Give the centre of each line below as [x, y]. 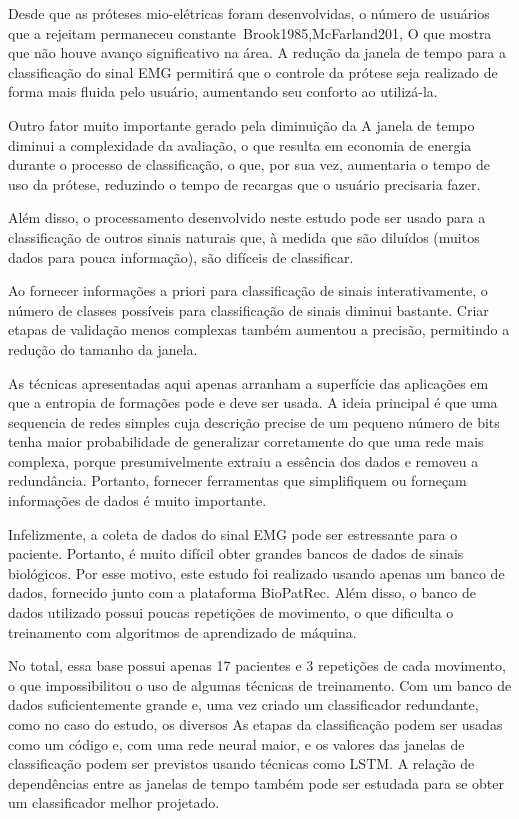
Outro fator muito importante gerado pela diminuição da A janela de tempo [241, 124]
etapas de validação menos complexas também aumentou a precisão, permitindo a [259, 329]
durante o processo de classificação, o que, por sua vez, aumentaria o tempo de [249, 164]
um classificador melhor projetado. [114, 802]
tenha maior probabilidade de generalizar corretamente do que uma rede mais [246, 441]
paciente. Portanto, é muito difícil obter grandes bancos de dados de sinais [236, 553]
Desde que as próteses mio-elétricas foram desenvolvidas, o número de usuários [249, 13]
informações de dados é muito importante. [137, 500]
